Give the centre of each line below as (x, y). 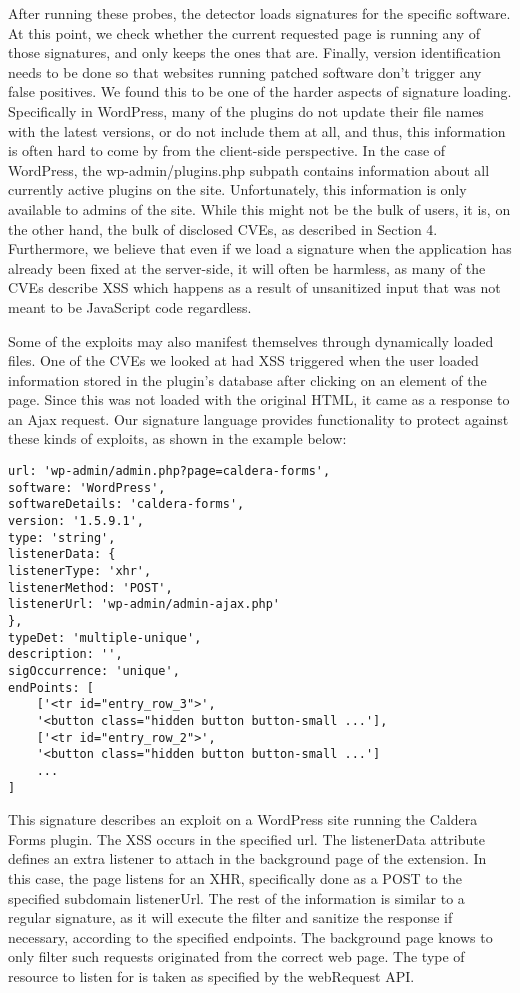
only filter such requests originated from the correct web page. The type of (236, 956)
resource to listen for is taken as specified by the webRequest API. (211, 975)
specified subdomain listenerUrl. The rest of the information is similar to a (236, 897)
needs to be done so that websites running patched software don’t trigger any (245, 71)
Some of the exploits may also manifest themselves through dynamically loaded (251, 340)
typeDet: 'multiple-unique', (105, 637)
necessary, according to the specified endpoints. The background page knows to (250, 936)
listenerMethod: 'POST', (90, 587)
